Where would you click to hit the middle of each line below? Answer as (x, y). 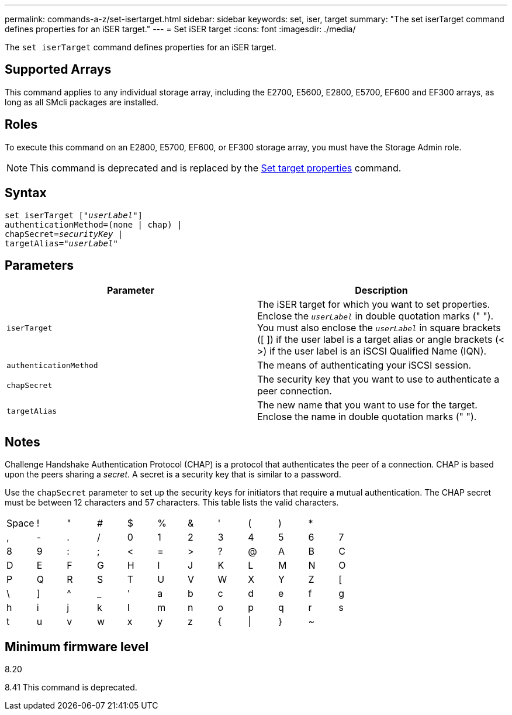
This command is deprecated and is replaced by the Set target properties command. (216, 168)
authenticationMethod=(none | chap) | (94, 224)
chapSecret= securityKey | (64, 234)
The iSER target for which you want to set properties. (374, 305)
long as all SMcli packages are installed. (82, 102)
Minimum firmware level (77, 647)
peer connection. (295, 391)
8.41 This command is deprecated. (71, 687)
